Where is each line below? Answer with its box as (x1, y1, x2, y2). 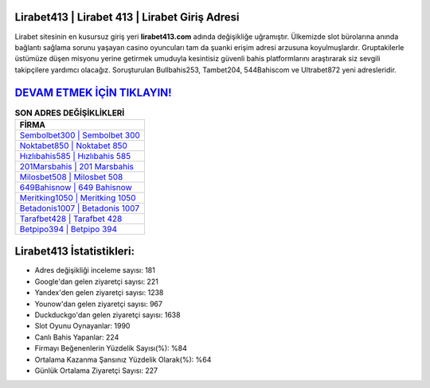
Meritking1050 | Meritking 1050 (19, 192, 136, 203)
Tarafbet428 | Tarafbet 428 (19, 213, 123, 224)
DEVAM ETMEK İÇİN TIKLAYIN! (14, 86, 172, 99)
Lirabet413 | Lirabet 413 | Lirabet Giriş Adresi (14, 10, 240, 24)
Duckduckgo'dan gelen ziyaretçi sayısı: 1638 (34, 310, 181, 320)
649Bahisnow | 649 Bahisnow (19, 181, 133, 192)
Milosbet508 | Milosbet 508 (19, 171, 123, 182)
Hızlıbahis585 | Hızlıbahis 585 (19, 150, 131, 161)
